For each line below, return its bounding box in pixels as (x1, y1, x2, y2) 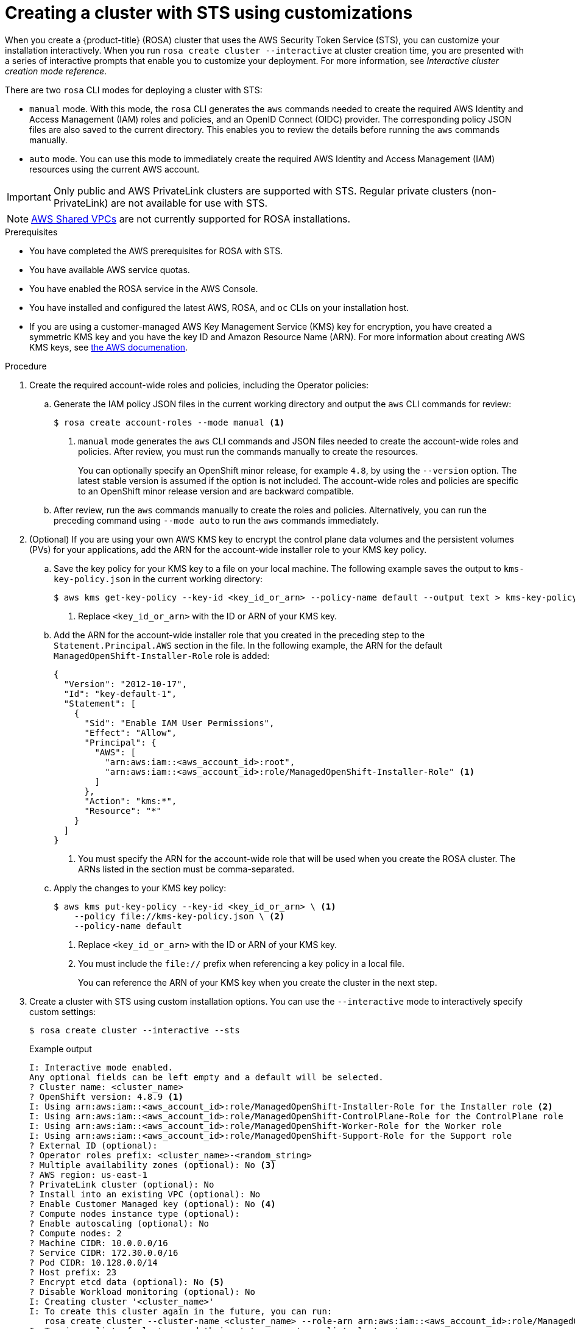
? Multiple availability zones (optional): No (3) (29, 1160, 276, 1170)
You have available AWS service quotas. (29, 264, 190, 275)
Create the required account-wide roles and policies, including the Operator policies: (29, 379, 369, 390)
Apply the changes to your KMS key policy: (54, 882, 227, 893)
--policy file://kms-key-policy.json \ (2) (74, 911, 285, 921)
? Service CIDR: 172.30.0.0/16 (29, 1247, 178, 1258)
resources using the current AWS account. (29, 163, 200, 174)
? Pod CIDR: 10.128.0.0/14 (29, 1257, 158, 1267)
